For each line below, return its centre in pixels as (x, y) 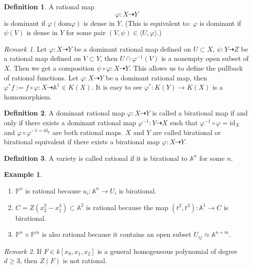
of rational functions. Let (41, 77)
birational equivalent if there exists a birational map (82, 142)
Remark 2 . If (23, 251)
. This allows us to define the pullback (186, 67)
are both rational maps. (88, 132)
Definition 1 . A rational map (49, 6)
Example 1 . (23, 174)
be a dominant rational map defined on (133, 48)
